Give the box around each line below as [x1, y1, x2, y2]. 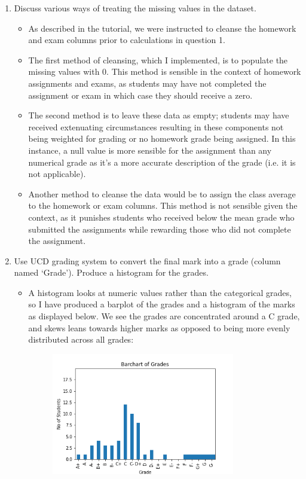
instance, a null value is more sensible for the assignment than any [28, 144, 272, 156]
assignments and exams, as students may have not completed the [28, 77, 267, 89]
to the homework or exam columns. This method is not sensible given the [28, 199, 298, 212]
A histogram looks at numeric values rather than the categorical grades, [28, 286, 292, 298]
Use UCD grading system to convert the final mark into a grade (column [14, 254, 281, 267]
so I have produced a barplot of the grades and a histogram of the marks [28, 298, 295, 310]
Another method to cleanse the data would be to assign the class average [28, 187, 296, 200]
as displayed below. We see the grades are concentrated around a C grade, [28, 310, 300, 322]
